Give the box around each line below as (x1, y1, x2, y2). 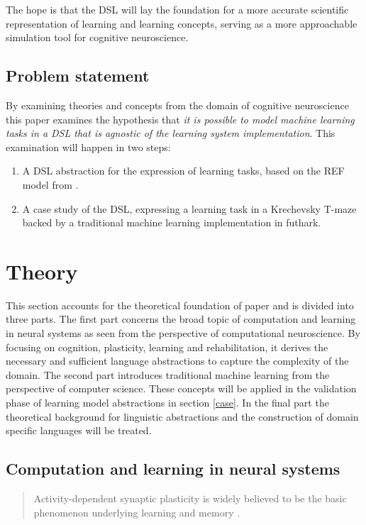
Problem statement (6, 65, 150, 87)
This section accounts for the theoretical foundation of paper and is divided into (6, 297, 354, 312)
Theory (6, 256, 78, 285)
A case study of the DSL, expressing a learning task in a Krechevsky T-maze (22, 201, 357, 216)
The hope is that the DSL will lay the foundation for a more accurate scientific (6, 2, 349, 16)
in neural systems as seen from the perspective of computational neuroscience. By (6, 326, 360, 341)
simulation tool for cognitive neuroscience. (6, 30, 189, 45)
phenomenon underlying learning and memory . (33, 504, 240, 519)
